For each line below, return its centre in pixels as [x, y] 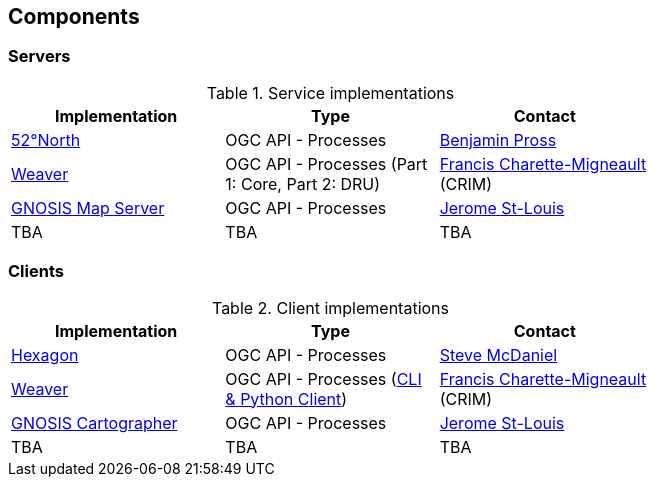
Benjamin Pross [498, 139]
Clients [36, 271]
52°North [46, 139]
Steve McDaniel [498, 354]
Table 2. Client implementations [330, 307]
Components [74, 16]
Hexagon [45, 354]
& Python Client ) [286, 398]
